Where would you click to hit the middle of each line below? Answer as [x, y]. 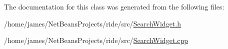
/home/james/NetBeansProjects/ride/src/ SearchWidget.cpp [96, 40]
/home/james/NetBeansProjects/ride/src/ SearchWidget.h [92, 23]
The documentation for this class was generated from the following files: [114, 6]
